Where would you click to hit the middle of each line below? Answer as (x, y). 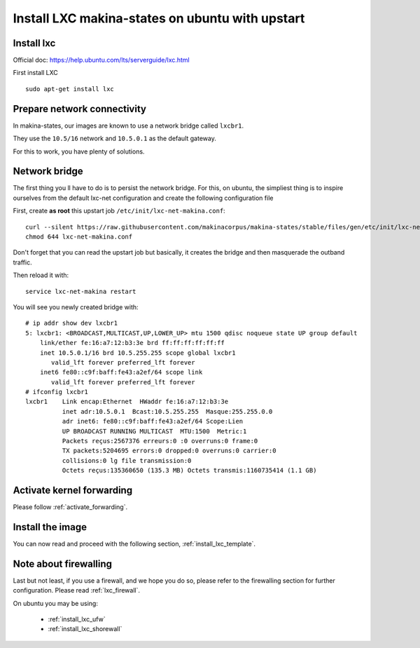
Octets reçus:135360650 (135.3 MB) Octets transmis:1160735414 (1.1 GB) (189, 471)
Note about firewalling (62, 563)
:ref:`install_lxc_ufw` (77, 619)
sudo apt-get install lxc (70, 89)
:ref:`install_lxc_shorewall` (85, 629)
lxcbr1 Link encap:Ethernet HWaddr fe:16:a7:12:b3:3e (127, 402)
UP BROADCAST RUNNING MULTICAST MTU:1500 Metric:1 (154, 431)
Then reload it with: (41, 275)
